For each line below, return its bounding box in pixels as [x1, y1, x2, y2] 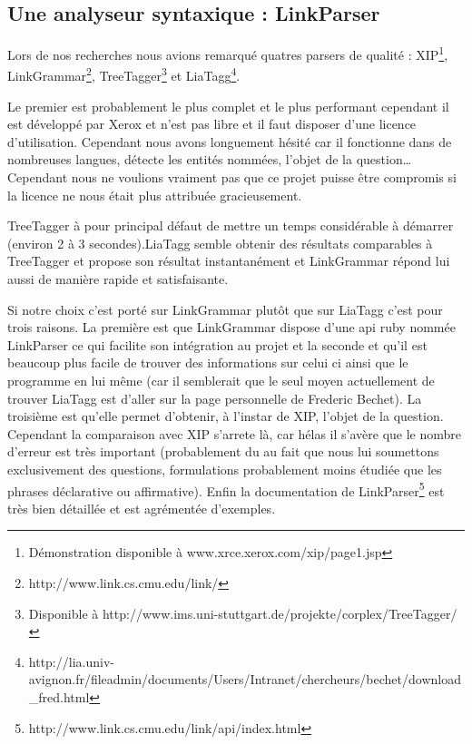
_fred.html [28, 687, 90, 706]
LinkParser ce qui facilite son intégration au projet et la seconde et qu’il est [7, 335, 428, 354]
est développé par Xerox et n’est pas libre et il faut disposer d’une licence [7, 114, 417, 133]
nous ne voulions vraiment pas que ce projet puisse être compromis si [71, 168, 457, 187]
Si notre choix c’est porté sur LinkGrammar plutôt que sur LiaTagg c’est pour [7, 299, 443, 318]
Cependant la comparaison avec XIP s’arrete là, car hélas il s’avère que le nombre [7, 424, 462, 443]
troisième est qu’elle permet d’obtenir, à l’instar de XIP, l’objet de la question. [7, 406, 444, 426]
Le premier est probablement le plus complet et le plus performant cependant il [7, 96, 449, 115]
